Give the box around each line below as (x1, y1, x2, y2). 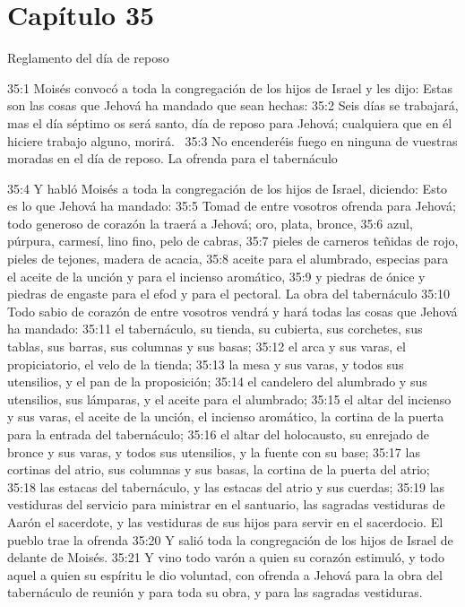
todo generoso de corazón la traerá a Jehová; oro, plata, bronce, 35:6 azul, (7, 213, 413, 232)
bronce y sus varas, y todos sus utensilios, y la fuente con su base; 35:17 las (7, 442, 420, 461)
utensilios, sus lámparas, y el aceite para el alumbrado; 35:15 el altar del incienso (7, 389, 452, 408)
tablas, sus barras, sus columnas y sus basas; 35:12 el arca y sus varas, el (7, 337, 406, 356)
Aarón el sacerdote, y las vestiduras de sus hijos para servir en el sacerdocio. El (7, 512, 443, 531)
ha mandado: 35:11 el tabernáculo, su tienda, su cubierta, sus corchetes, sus (7, 319, 423, 338)
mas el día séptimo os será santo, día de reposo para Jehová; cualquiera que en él (7, 113, 452, 132)
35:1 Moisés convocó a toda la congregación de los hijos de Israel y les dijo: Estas (7, 78, 453, 97)
